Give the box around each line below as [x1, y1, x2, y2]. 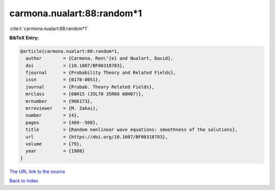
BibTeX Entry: [9, 35, 39, 41]
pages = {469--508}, [25, 120, 99, 125]
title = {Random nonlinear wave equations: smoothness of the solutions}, [25, 127, 238, 132]
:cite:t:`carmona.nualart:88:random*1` [9, 25, 89, 32]
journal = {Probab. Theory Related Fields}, [25, 84, 155, 90]
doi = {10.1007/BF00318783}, [25, 63, 125, 68]
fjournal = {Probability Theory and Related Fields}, [25, 70, 176, 76]
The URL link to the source [9, 168, 66, 174]
